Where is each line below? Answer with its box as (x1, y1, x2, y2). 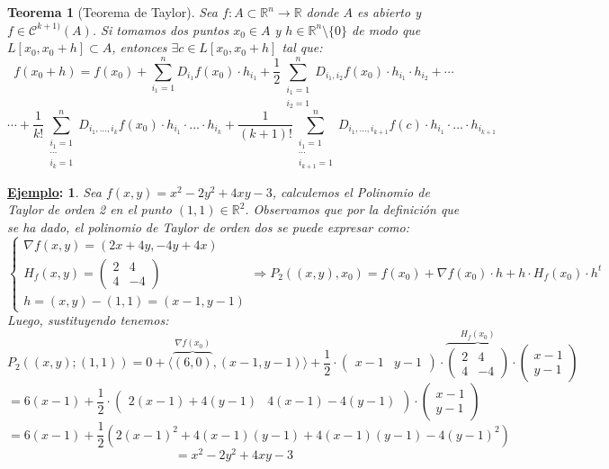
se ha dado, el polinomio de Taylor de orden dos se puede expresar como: (7, 217, 410, 236)
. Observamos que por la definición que (245, 200, 460, 219)
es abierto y (356, 3, 421, 21)
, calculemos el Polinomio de (272, 182, 430, 201)
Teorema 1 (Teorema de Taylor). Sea (7, 3, 218, 21)
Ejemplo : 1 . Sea (7, 182, 102, 201)
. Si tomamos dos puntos (92, 20, 229, 39)
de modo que (352, 20, 421, 39)
